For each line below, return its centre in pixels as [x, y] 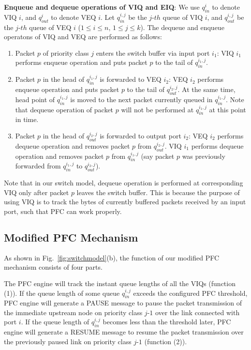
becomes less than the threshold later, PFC [167, 322]
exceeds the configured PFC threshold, [190, 293]
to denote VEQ [74, 17]
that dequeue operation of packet [64, 109]
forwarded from [38, 166]
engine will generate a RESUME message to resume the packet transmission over [124, 332]
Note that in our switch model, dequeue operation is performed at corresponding [124, 183]
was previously [204, 156]
